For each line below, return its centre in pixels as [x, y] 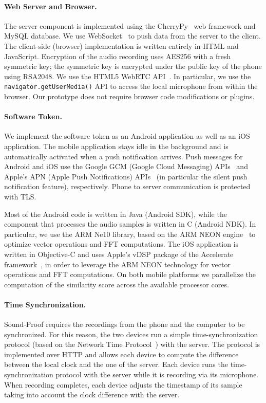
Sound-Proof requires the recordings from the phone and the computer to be [125, 324]
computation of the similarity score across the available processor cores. [117, 284]
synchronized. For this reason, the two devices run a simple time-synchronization [131, 334]
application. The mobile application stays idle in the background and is [116, 146]
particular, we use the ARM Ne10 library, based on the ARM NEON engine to [130, 234]
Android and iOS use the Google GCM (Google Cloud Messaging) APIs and [126, 166]
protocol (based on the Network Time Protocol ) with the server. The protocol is [132, 344]
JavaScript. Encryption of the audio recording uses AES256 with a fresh [118, 56]
